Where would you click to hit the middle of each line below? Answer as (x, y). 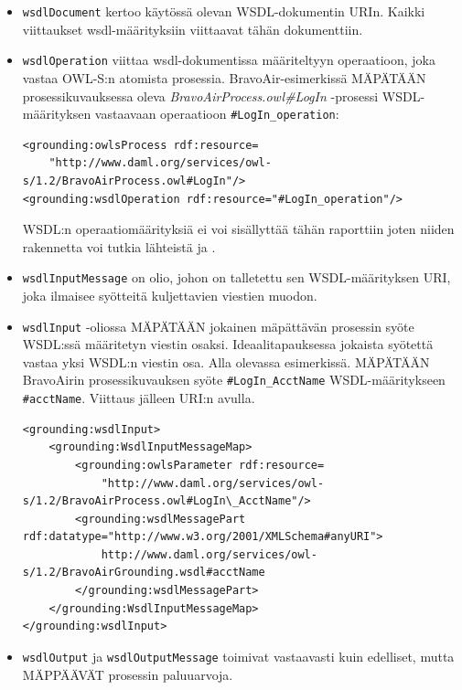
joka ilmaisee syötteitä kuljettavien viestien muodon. (170, 295)
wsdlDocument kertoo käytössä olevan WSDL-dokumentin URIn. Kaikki (224, 11)
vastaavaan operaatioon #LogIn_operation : (217, 114)
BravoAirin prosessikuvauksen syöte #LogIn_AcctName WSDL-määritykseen (234, 380)
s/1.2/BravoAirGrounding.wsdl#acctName (144, 573)
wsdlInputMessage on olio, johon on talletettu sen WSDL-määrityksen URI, (236, 277)
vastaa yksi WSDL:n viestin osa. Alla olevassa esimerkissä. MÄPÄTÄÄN (226, 361)
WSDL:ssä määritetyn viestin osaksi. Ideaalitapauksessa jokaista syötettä (228, 344)
